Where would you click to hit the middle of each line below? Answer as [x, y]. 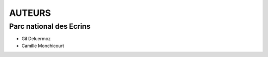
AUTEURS [30, 13]
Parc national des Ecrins [50, 26]
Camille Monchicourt [43, 46]
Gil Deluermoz [36, 39]
